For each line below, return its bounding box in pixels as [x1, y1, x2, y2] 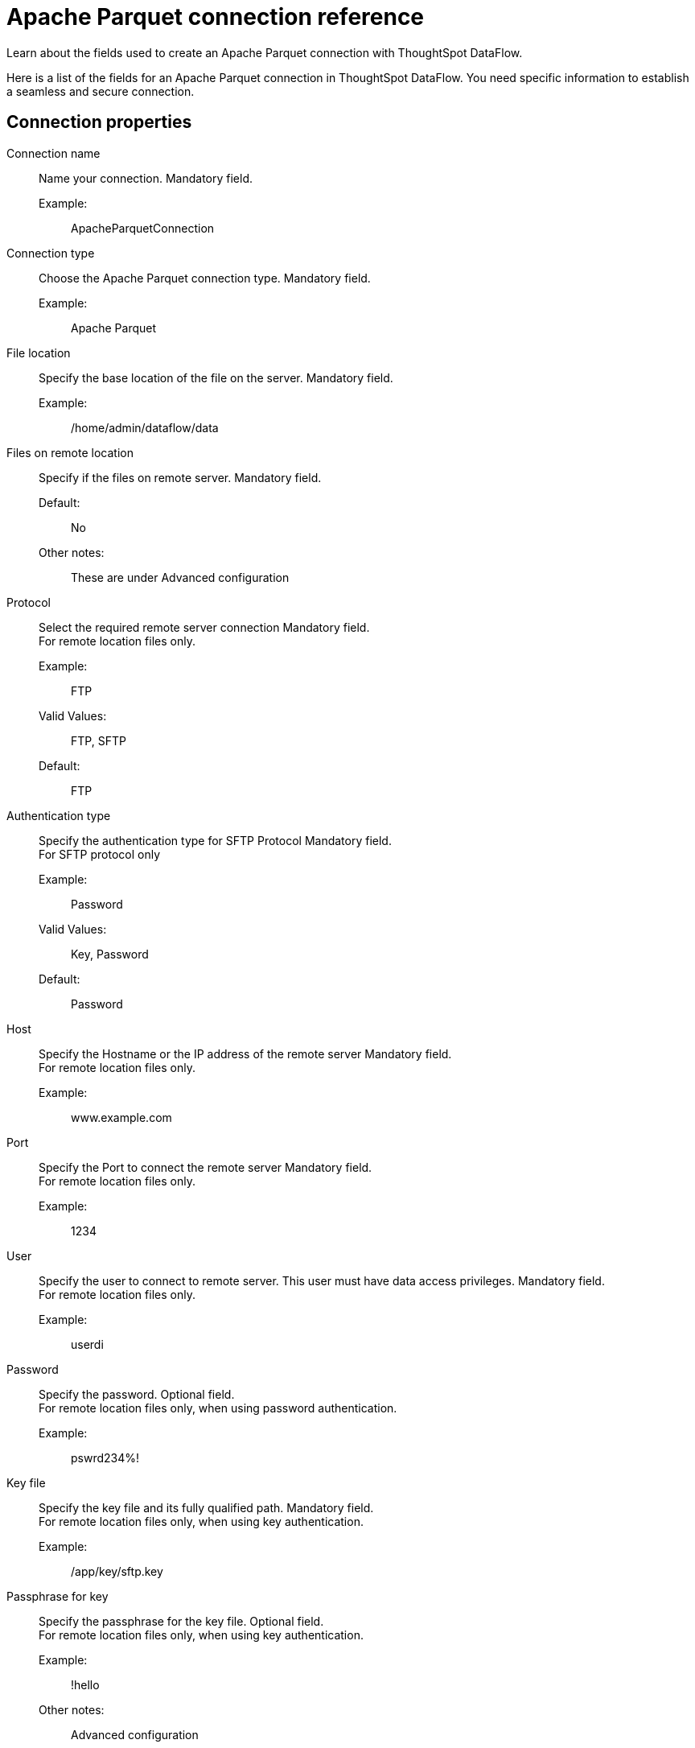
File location [6, 345, 71, 360]
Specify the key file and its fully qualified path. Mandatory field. [39, 1500, 374, 1515]
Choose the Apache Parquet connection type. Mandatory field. [39, 270, 371, 285]
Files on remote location [6, 445, 134, 460]
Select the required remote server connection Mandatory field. [39, 620, 370, 634]
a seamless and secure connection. [6, 84, 195, 98]
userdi [71, 1337, 104, 1351]
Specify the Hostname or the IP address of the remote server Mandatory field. [39, 1046, 452, 1061]
